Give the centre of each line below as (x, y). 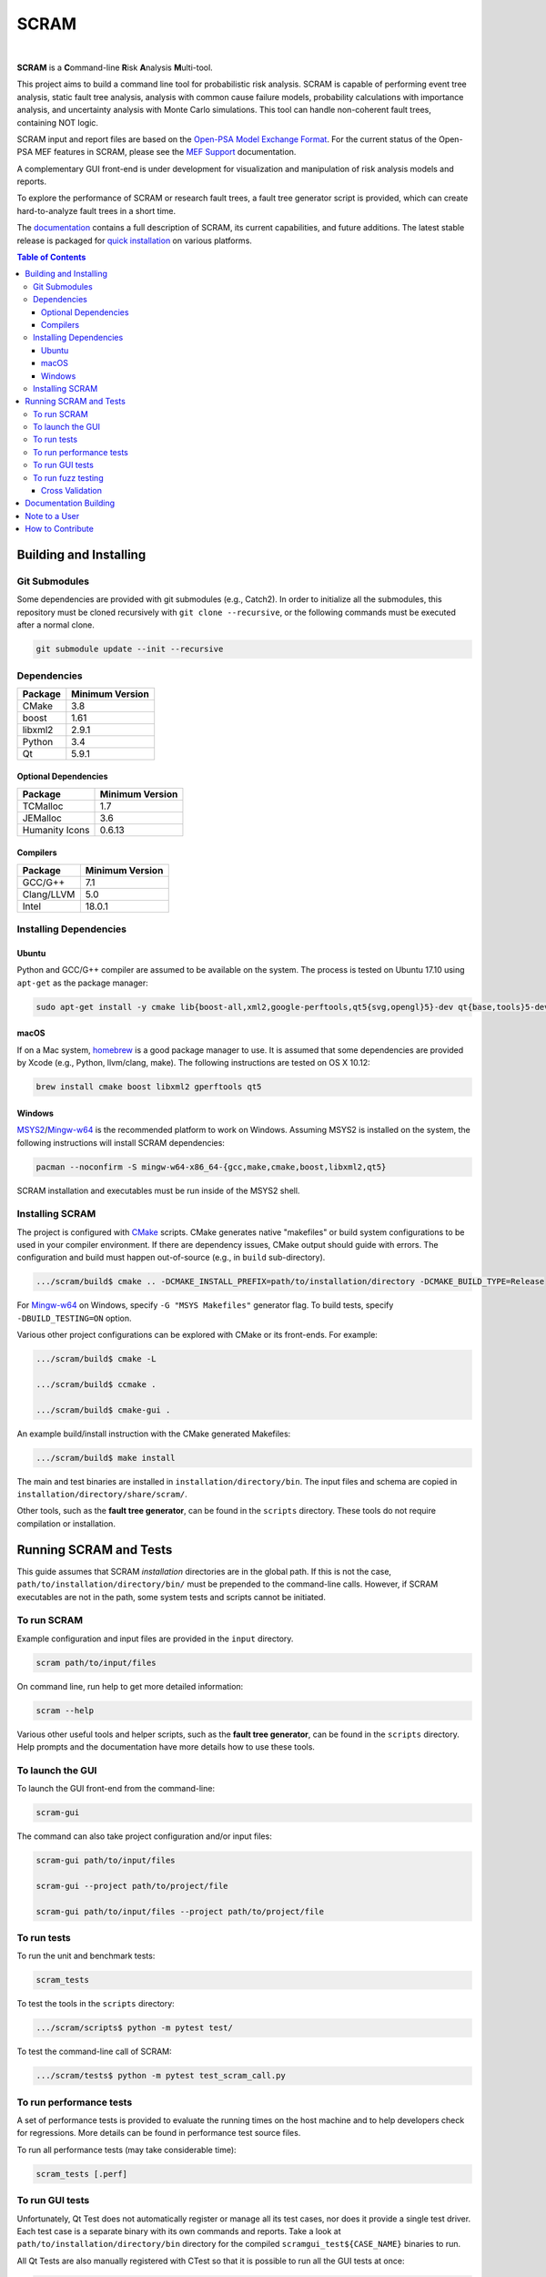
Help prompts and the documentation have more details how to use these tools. (166, 1747)
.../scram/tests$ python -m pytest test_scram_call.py (161, 2076)
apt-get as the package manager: (83, 983)
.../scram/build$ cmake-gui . (103, 1410)
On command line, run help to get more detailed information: (130, 1686)
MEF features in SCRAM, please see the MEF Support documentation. (166, 152)
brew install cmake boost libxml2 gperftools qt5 (149, 1087)
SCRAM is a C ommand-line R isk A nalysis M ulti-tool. (115, 67)
